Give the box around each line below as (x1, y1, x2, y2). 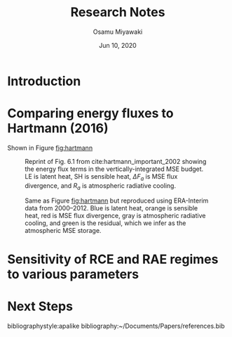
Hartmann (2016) (7, 120, 109, 136)
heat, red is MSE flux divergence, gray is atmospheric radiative (25, 212, 206, 220)
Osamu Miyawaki (93, 27, 143, 36)
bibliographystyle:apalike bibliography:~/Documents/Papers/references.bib (7, 322, 225, 330)
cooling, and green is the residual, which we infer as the (25, 219, 186, 227)
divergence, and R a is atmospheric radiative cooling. (25, 181, 177, 191)
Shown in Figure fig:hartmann (7, 144, 93, 152)
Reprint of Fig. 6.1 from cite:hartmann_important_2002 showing (25, 157, 207, 165)
